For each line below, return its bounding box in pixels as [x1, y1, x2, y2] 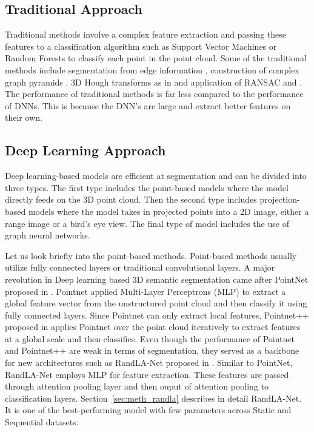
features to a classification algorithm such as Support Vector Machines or [5, 39, 277, 52]
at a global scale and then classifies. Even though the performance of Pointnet [5, 332, 295, 345]
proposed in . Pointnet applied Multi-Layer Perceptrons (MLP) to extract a [5, 285, 286, 297]
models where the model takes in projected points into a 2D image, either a [28, 204, 309, 217]
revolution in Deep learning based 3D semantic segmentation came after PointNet [5, 272, 309, 285]
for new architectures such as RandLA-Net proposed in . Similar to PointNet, [5, 356, 293, 369]
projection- [259, 193, 300, 206]
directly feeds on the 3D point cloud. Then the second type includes [5, 193, 257, 206]
